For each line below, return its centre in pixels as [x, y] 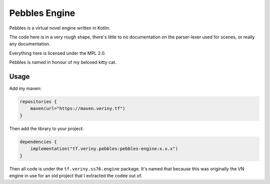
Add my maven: [25, 89]
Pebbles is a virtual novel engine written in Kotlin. [60, 28]
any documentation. [30, 44]
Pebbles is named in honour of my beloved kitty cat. [63, 62]
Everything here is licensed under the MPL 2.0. [57, 53]
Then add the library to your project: [46, 128]
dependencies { [38, 142]
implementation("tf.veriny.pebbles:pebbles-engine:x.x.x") [104, 149]
